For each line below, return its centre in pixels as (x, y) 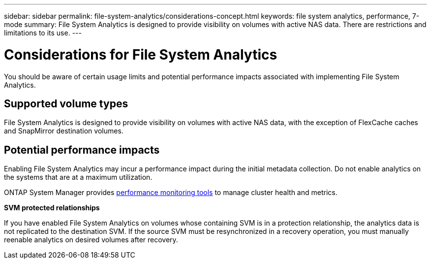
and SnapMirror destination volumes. (64, 131)
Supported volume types (66, 103)
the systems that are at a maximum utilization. (78, 177)
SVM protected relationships (52, 208)
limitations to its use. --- (43, 33)
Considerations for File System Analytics (141, 54)
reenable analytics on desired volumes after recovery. (91, 240)
